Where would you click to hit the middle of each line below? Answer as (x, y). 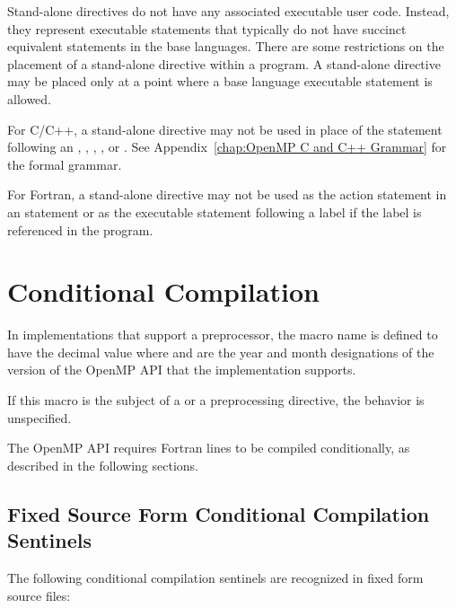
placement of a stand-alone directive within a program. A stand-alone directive (224, 63)
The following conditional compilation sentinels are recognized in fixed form (215, 577)
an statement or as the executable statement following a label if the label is (215, 211)
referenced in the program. (80, 229)
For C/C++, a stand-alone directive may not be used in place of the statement (225, 129)
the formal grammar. (65, 164)
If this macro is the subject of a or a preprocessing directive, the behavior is (216, 400)
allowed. (29, 98)
